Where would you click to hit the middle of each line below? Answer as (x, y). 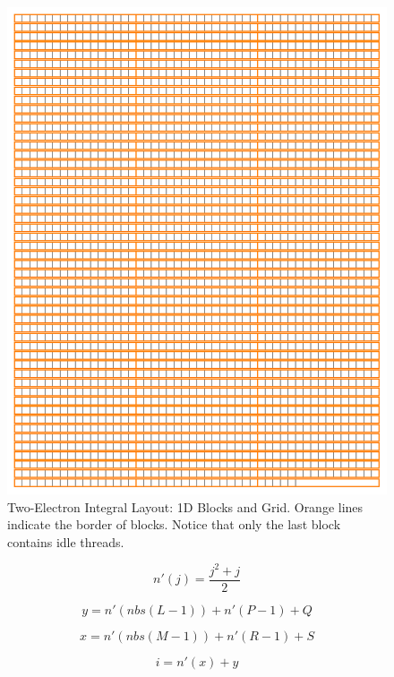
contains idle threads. (66, 541)
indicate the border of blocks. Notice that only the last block (174, 524)
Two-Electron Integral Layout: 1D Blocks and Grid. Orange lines (185, 506)
